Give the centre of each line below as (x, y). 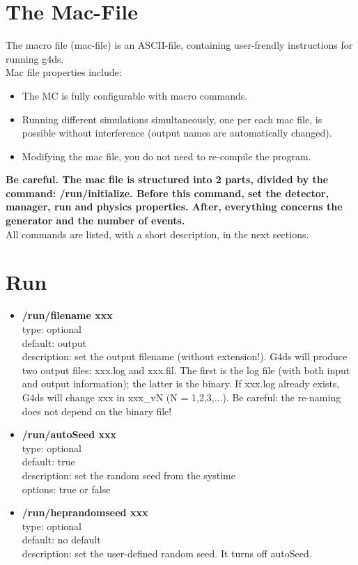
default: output (54, 342)
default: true (48, 462)
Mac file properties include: (64, 72)
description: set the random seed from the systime (129, 475)
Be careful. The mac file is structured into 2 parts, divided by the (167, 179)
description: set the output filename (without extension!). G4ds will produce (185, 356)
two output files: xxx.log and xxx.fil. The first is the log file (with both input (186, 370)
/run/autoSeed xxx (69, 434)
